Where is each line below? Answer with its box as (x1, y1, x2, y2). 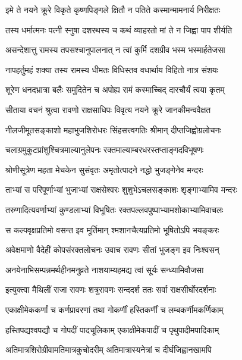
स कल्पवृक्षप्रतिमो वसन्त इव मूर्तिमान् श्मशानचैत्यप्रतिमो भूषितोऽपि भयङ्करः (5, 223, 219, 236)
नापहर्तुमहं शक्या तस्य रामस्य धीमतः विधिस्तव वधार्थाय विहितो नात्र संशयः (5, 63, 218, 76)
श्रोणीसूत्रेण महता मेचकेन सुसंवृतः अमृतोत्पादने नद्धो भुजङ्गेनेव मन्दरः (5, 163, 203, 176)
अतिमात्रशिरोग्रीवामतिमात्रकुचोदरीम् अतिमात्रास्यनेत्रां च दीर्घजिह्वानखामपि (5, 343, 212, 356)
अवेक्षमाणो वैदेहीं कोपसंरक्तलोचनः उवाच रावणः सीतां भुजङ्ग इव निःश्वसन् (5, 243, 219, 256)
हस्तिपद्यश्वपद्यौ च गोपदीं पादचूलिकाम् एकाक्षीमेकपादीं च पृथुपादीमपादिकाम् (5, 323, 219, 336)
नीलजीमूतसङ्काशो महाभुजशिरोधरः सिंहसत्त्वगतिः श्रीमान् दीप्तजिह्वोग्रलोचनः (5, 123, 221, 136)
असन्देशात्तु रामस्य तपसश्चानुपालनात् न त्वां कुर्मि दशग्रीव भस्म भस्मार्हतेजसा (5, 43, 225, 56)
